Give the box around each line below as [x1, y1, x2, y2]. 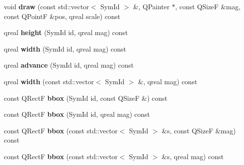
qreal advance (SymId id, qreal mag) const [4, 60, 134, 70]
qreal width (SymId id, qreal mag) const [4, 43, 126, 54]
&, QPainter [133, 1, 170, 11]
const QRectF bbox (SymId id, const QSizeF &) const [4, 92, 168, 103]
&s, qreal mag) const [162, 151, 224, 161]
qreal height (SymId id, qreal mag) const [4, 27, 128, 37]
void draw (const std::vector [4, 1, 89, 11]
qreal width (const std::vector [4, 76, 94, 86]
